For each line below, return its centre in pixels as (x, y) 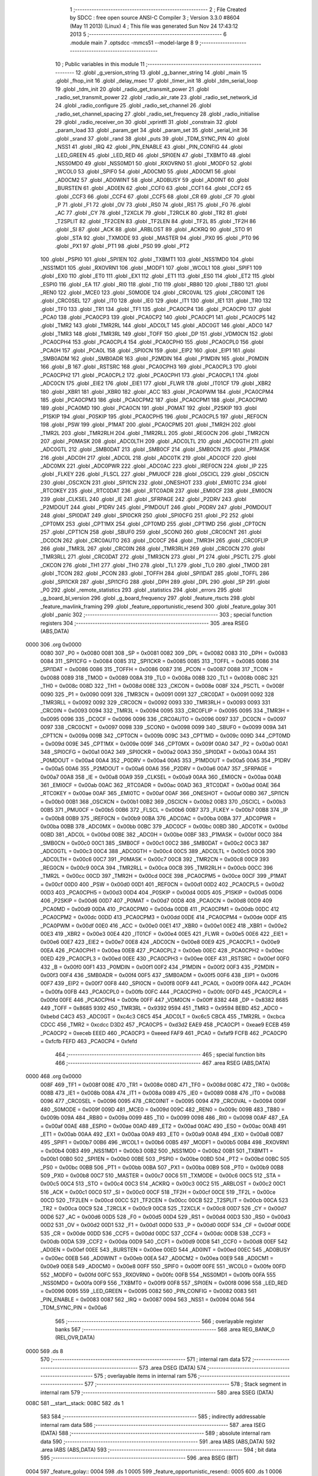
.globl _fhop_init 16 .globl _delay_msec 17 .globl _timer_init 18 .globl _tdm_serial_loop (156, 81)
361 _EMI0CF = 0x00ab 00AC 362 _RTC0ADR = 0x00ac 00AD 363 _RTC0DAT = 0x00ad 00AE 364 (160, 785)
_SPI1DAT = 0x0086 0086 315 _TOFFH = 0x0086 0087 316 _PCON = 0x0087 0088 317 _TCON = (157, 670)
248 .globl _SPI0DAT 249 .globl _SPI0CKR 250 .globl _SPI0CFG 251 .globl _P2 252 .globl (147, 515)
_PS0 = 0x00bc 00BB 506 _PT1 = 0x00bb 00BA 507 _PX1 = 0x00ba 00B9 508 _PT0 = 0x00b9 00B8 (162, 1167)
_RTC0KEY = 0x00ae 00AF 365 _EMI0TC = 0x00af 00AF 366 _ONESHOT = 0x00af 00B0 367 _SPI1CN (165, 793)
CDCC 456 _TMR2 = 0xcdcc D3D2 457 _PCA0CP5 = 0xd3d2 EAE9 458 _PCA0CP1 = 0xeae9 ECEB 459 (165, 1025)
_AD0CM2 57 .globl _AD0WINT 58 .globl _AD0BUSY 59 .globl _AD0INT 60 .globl (152, 179)
